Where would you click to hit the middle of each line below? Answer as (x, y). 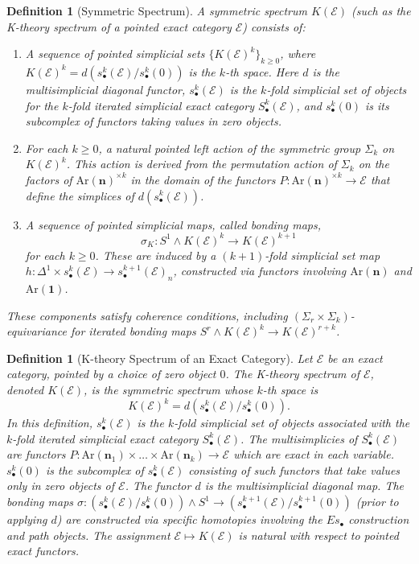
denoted (25, 389)
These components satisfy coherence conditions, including (147, 315)
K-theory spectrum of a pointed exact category (119, 26)
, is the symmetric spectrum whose (168, 389)
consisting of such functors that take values (294, 469)
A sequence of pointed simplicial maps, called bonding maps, (173, 224)
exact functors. (43, 551)
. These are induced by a (156, 255)
